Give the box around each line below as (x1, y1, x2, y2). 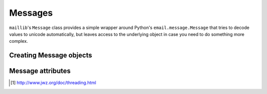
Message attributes (9, 67, 71, 75)
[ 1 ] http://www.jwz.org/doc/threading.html (10, 80, 96, 86)
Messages (9, 7, 53, 18)
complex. (9, 38, 28, 44)
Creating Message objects (9, 51, 92, 60)
